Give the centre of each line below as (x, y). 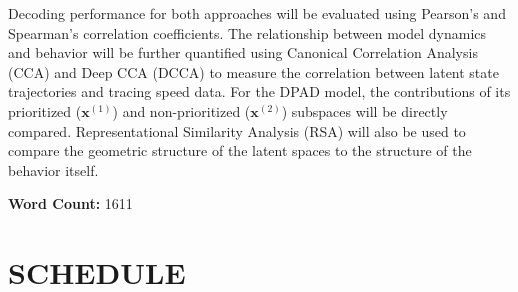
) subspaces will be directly (364, 110)
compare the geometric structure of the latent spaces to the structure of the (240, 150)
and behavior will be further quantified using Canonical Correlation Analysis (243, 52)
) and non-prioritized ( (181, 110)
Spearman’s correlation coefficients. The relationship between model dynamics (247, 32)
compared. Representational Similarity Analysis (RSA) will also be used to (237, 130)
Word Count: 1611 (70, 203)
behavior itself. (53, 169)
